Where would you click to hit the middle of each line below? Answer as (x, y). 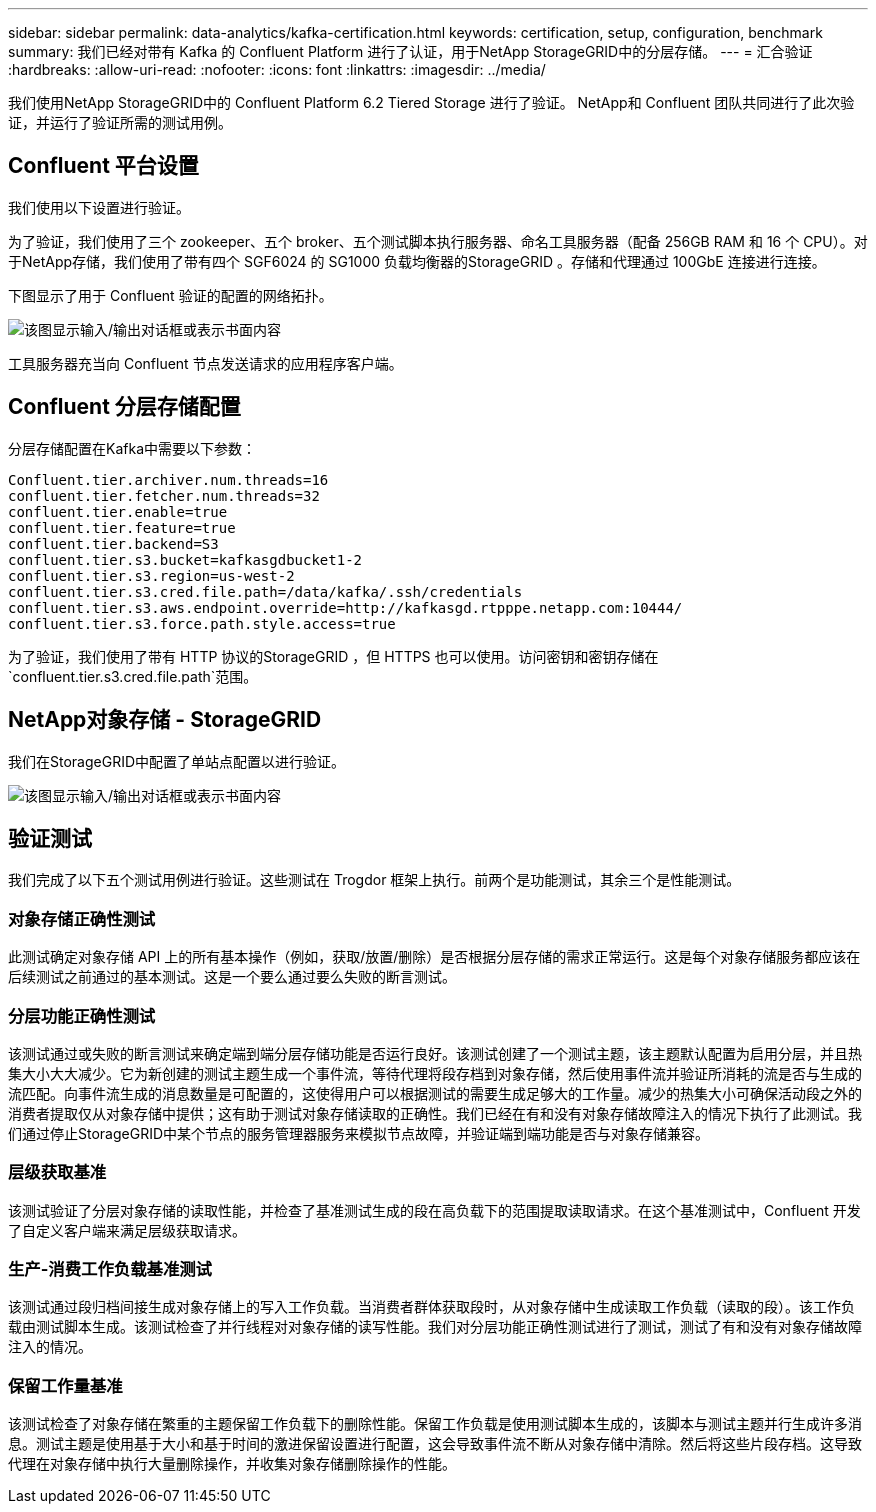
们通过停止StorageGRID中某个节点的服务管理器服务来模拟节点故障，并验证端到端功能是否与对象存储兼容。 (359, 1133)
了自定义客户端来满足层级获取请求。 (127, 1230)
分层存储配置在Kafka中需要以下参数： (132, 448)
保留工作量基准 (65, 1385)
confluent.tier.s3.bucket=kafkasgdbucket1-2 (185, 559)
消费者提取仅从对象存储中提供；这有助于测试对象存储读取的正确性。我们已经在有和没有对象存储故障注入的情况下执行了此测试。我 (435, 1113)
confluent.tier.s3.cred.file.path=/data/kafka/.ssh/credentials (265, 591)
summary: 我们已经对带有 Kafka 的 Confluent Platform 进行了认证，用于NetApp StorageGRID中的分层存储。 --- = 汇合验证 (410, 51)
